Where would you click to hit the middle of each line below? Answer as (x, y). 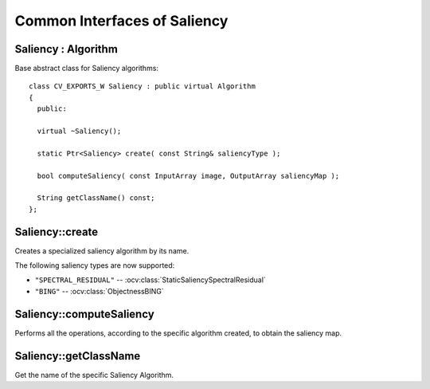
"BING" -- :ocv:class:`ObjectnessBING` (100, 291)
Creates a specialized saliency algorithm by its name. (102, 250)
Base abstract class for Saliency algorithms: (87, 69)
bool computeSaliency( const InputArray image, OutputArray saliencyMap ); (188, 176)
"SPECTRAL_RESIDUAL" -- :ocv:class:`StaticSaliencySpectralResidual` (150, 280)
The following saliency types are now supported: (95, 265)
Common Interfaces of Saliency (121, 21)
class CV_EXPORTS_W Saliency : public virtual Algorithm (143, 86)
